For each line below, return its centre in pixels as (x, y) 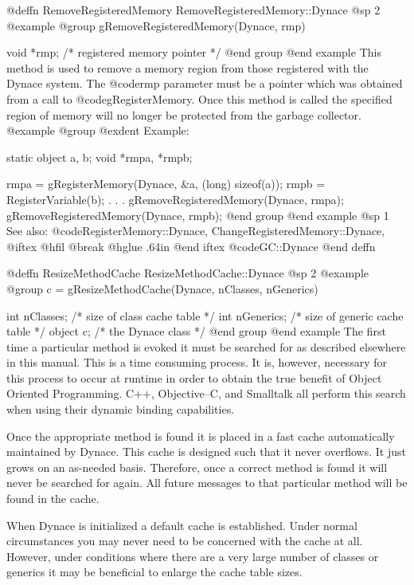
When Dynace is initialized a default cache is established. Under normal (182, 525)
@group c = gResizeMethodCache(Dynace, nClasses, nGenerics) (162, 288)
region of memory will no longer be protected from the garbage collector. (184, 114)
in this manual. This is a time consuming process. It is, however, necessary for (197, 362)
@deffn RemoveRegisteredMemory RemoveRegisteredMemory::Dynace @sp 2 (193, 10)
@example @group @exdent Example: (98, 130)
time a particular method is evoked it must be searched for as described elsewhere (206, 346)
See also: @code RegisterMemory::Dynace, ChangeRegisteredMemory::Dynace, (196, 231)
